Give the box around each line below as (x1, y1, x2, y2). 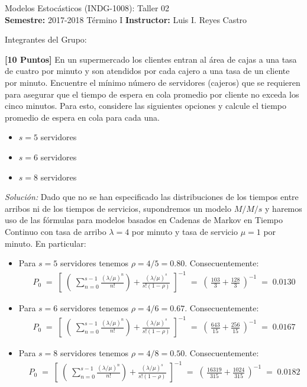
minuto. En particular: (5, 237, 86, 249)
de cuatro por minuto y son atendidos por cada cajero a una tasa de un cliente (5, 64, 290, 77)
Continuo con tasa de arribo (5, 225, 106, 237)
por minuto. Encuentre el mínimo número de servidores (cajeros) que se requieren (5, 76, 300, 88)
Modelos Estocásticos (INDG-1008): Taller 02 (5, 2, 170, 14)
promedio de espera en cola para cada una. (5, 111, 160, 123)
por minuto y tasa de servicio (131, 225, 238, 237)
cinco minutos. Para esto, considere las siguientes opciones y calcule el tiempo (5, 99, 286, 112)
